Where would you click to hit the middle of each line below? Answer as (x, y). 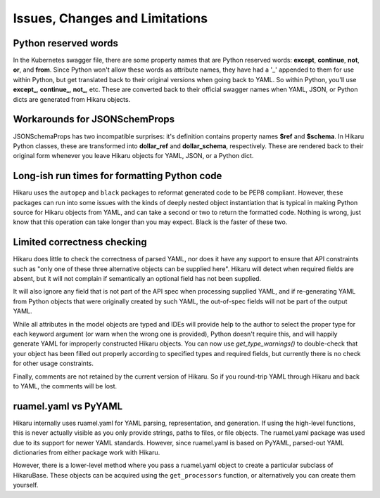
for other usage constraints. (53, 363)
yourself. (26, 485)
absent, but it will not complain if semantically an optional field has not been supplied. (137, 279)
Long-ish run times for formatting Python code (118, 176)
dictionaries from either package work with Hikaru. (87, 452)
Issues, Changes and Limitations (110, 18)
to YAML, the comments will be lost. (65, 386)
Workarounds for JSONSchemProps (94, 119)
